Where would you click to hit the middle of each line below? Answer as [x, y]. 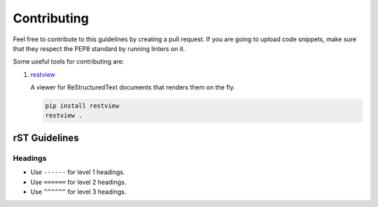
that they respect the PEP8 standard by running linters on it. [99, 48]
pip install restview [82, 106]
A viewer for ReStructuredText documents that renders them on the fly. [133, 87]
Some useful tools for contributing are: [69, 62]
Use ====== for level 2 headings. [78, 182]
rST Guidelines [46, 137]
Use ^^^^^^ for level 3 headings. [78, 192]
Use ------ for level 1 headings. [78, 172]
